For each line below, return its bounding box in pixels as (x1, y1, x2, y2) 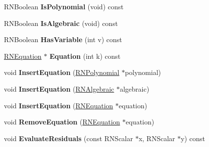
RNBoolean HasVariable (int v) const (4, 34, 122, 45)
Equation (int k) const (49, 50, 121, 61)
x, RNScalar (138, 133, 175, 143)
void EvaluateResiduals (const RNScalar (4, 133, 133, 143)
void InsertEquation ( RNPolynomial (4, 67, 120, 77)
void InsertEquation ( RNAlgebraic (4, 83, 114, 94)
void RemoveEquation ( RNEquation (4, 117, 120, 127)
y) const (181, 133, 205, 143)
